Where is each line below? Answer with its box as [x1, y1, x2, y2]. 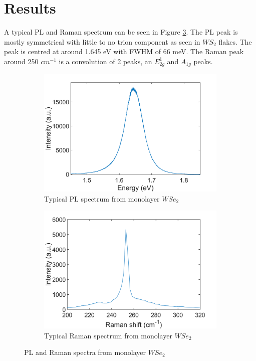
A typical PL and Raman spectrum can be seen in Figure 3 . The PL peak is [4, 27, 238, 37]
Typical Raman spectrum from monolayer [44, 330, 172, 340]
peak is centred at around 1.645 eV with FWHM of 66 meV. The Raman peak [4, 46, 244, 57]
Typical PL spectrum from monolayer [44, 193, 160, 204]
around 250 [4, 56, 39, 66]
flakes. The [218, 36, 252, 47]
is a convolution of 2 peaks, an [59, 56, 152, 66]
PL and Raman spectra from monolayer [24, 347, 146, 357]
